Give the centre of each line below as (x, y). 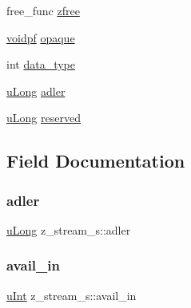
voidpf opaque (41, 37)
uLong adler (36, 91)
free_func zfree (43, 10)
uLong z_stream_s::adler (69, 229)
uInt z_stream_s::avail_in (72, 295)
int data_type (41, 64)
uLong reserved (44, 118)
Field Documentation (96, 161)
